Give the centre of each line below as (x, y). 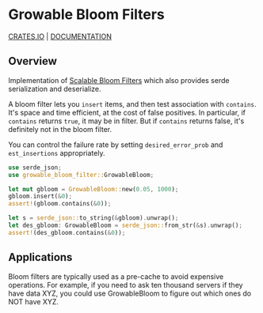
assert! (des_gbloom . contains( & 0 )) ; (67, 232)
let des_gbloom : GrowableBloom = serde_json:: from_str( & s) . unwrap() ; (126, 225)
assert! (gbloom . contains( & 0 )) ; (60, 204)
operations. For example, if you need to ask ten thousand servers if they (126, 285)
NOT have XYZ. (34, 301)
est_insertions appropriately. (57, 153)
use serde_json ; (35, 168)
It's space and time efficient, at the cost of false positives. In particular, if (127, 112)
